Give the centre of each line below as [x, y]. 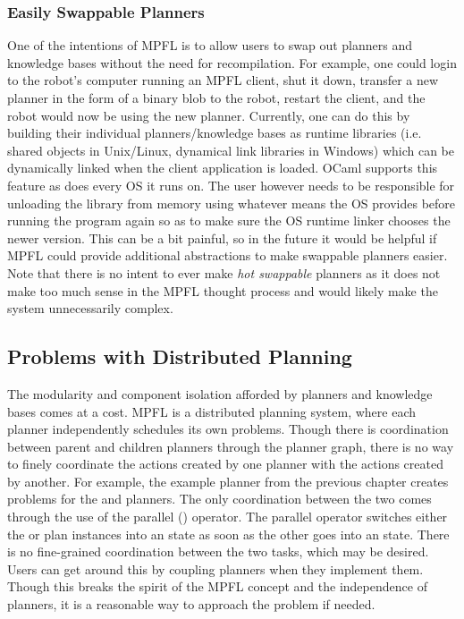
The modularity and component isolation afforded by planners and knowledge [220, 393]
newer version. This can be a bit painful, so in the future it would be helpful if [222, 237]
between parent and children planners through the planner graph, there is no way [231, 446]
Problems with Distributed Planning [180, 356]
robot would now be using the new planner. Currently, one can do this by [209, 115]
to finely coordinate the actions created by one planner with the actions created [225, 464]
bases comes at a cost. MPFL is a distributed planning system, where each [212, 411]
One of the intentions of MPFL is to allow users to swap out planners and [210, 45]
